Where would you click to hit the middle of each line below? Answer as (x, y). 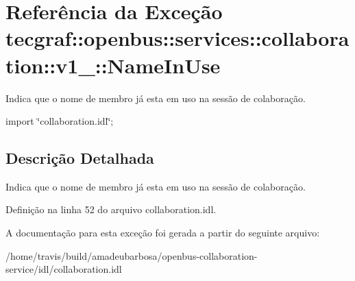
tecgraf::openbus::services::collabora (177, 38)
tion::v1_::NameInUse (113, 65)
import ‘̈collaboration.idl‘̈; (60, 121)
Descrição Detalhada (80, 158)
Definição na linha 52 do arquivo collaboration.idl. (111, 209)
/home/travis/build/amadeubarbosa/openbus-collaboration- (132, 255)
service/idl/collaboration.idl (64, 269)
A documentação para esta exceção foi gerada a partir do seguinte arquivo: (163, 233)
